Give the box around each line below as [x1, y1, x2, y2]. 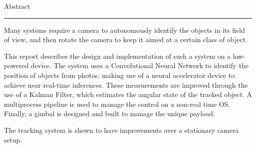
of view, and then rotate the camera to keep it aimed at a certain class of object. [4, 34, 248, 45]
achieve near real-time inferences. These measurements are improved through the [4, 79, 248, 90]
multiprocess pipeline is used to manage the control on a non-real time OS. [4, 99, 230, 109]
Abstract [4, 1, 31, 11]
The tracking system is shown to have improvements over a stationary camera [4, 124, 239, 135]
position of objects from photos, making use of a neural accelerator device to [4, 70, 235, 80]
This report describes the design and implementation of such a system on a [4, 50, 231, 61]
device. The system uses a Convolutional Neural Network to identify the [31, 60, 249, 71]
